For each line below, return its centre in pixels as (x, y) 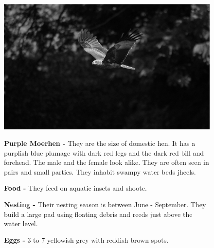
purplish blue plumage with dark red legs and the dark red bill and (104, 152)
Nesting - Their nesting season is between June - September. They (105, 204)
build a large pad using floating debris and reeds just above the (98, 214)
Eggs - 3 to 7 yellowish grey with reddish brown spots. (86, 239)
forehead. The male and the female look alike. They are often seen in (107, 162)
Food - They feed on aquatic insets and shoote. (75, 188)
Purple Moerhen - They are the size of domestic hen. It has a (100, 143)
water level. (21, 223)
